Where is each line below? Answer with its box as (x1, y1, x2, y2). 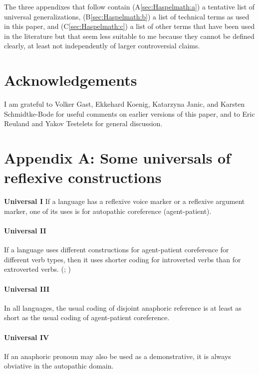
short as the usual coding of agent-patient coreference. (4, 312, 170, 323)
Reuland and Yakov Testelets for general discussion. (4, 118, 163, 129)
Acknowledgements (4, 70, 137, 90)
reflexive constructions (4, 167, 162, 187)
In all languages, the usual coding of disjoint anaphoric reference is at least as (4, 302, 242, 313)
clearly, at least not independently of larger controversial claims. (4, 40, 200, 51)
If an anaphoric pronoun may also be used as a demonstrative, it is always (4, 351, 231, 361)
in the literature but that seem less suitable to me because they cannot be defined (4, 30, 255, 41)
